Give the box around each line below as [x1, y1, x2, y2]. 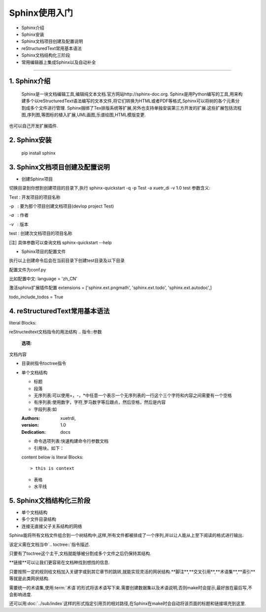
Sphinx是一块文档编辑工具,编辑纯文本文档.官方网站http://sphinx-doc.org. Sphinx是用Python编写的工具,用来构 [21, 91, 243, 97]
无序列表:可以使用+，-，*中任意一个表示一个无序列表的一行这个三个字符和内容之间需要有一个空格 [33, 392, 232, 398]
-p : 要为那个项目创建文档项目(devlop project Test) [9, 203, 114, 209]
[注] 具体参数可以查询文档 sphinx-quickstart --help [9, 240, 112, 245]
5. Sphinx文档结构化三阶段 [9, 496, 91, 505]
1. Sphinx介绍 [9, 77, 51, 85]
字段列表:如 [33, 406, 57, 412]
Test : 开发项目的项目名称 [9, 194, 61, 200]
